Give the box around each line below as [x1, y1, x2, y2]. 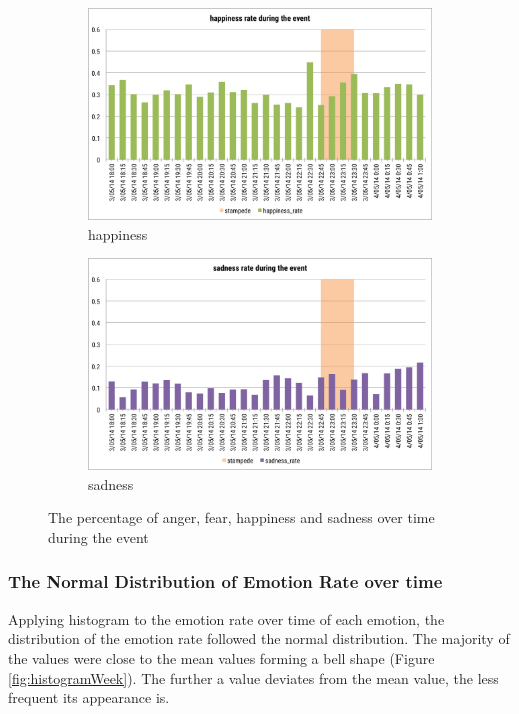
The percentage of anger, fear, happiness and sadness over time [48, 507, 435, 528]
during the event [48, 526, 149, 547]
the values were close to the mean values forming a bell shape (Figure [8, 647, 435, 668]
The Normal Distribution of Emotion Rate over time [8, 569, 443, 594]
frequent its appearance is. [8, 687, 170, 708]
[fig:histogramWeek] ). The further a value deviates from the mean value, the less [8, 667, 499, 688]
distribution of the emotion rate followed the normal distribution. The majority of [8, 628, 510, 649]
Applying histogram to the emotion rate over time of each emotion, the [8, 608, 445, 629]
